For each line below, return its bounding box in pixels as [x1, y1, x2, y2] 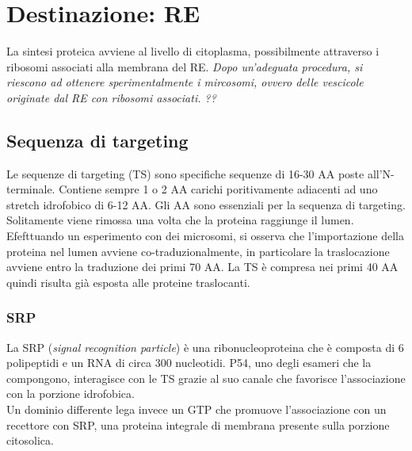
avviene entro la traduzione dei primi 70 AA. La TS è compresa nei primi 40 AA [6, 258, 399, 275]
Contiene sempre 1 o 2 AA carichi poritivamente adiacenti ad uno [59, 181, 378, 197]
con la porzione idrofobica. [6, 385, 135, 402]
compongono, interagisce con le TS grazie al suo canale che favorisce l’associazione [6, 369, 406, 386]
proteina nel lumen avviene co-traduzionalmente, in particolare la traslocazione [6, 243, 390, 259]
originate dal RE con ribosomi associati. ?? [6, 89, 216, 105]
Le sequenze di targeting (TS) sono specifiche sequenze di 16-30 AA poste [6, 165, 364, 182]
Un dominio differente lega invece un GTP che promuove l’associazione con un [6, 401, 387, 418]
